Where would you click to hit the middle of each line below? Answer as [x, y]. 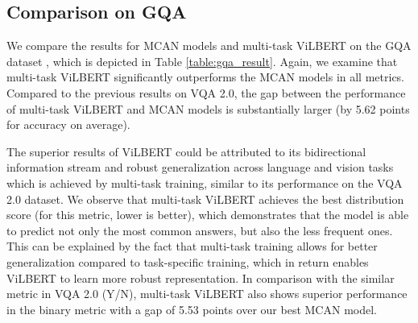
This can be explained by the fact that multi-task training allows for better [192, 246]
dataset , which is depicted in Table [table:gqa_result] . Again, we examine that [202, 61]
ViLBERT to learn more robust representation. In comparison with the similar [201, 277]
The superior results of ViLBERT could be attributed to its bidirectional [186, 151]
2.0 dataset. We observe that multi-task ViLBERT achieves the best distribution [205, 199]
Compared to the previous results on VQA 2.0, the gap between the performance [206, 92]
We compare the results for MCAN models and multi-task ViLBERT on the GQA [209, 46]
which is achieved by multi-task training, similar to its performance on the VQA [205, 182]
